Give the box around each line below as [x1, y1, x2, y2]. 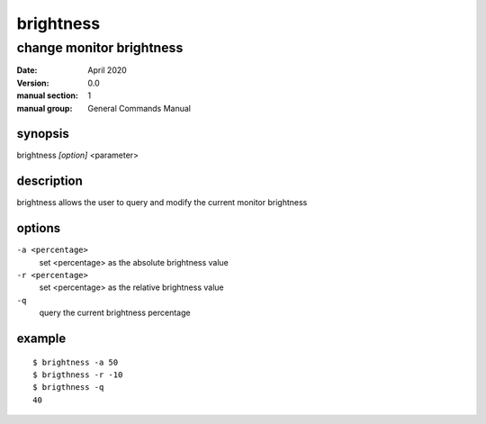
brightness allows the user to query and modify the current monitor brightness [16, 197, 308, 208]
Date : [16, 65, 38, 76]
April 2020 [87, 65, 128, 76]
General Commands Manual [87, 103, 191, 113]
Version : [16, 77, 49, 88]
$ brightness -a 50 [32, 356, 119, 367]
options [16, 221, 61, 236]
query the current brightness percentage [39, 307, 191, 319]
